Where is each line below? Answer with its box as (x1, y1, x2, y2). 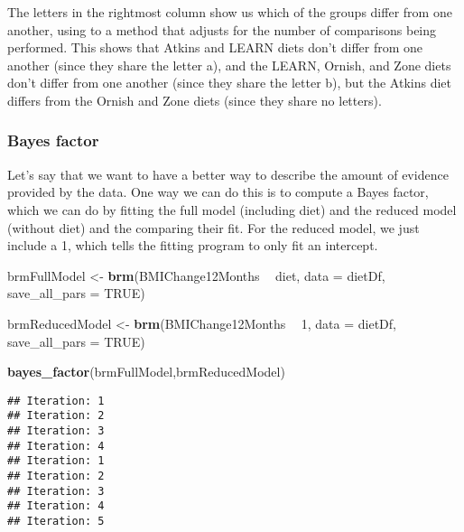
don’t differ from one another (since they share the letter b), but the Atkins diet (7, 73, 451, 92)
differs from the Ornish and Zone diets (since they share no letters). (7, 90, 382, 109)
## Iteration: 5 (7, 514, 105, 527)
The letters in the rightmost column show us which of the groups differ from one (7, 3, 452, 21)
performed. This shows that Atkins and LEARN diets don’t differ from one (7, 38, 423, 57)
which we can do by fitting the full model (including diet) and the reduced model (7, 200, 457, 219)
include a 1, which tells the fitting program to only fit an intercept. (7, 236, 378, 255)
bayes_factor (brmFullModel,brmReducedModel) (7, 362, 285, 381)
